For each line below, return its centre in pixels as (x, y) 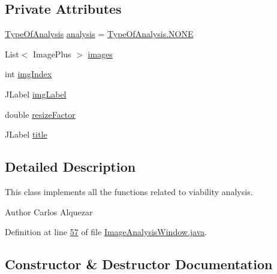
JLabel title (26, 134)
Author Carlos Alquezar (49, 211)
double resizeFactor (40, 114)
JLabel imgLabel (36, 94)
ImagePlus (52, 54)
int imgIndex (28, 74)
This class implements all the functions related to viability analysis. (129, 191)
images (100, 54)
